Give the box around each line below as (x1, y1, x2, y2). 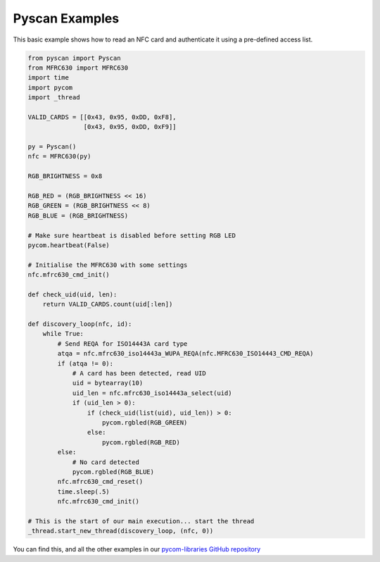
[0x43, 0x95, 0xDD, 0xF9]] (83, 123, 177, 131)
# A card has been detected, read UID (72, 370, 207, 377)
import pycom (27, 83, 73, 92)
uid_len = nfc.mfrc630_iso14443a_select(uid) (72, 389, 232, 397)
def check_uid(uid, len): (27, 290, 118, 299)
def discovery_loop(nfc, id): (27, 320, 132, 328)
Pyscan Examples (13, 11, 120, 26)
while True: (42, 330, 84, 338)
